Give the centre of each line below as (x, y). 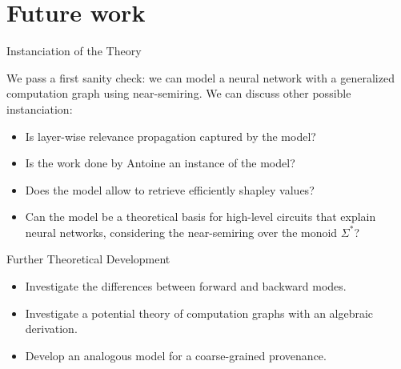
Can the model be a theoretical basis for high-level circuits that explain (200, 217)
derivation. (51, 329)
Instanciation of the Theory (74, 51)
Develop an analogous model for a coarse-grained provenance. (176, 355)
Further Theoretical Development (88, 259)
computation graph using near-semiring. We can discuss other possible (179, 93)
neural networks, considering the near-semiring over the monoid (181, 232)
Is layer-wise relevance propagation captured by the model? (170, 136)
